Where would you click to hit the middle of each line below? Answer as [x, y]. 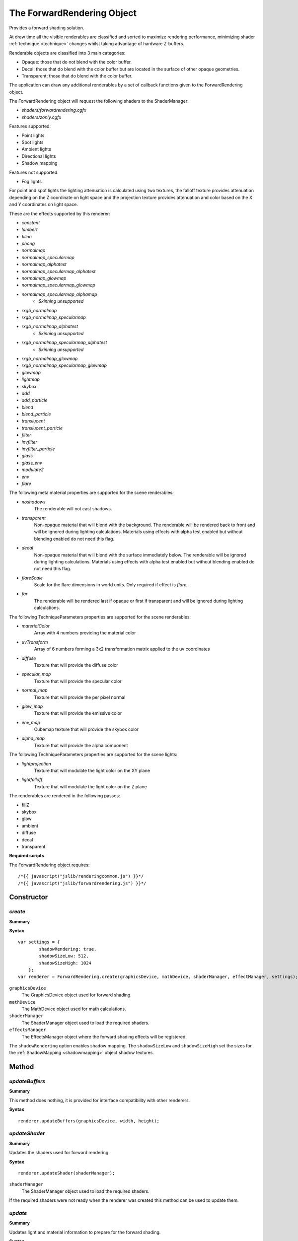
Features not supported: [34, 172]
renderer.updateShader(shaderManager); [67, 1173]
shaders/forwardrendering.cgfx [54, 110]
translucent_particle [42, 428]
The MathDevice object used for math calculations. [74, 1009]
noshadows [34, 502]
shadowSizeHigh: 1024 [65, 963]
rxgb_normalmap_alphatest [50, 326]
